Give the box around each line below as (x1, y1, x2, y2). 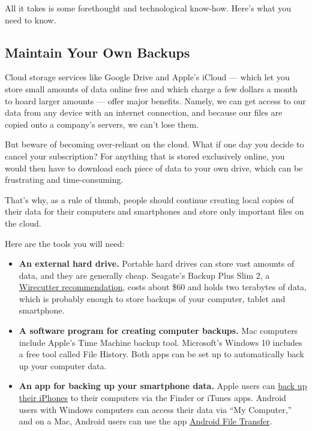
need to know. (5, 13, 56, 26)
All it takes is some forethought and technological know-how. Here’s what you (5, 2, 292, 14)
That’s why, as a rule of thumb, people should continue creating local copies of (5, 193, 294, 206)
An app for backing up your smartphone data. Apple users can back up (19, 379, 307, 392)
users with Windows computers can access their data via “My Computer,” (19, 403, 292, 415)
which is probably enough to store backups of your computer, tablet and (19, 292, 286, 305)
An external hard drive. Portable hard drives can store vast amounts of (19, 257, 295, 270)
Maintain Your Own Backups (5, 43, 190, 61)
